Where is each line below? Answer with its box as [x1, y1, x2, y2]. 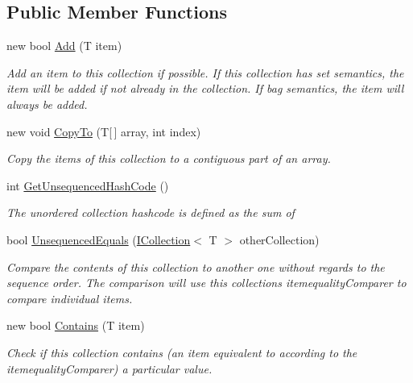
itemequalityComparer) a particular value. [6, 360, 213, 377]
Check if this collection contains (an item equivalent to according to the [6, 343, 357, 360]
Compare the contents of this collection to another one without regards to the [6, 258, 385, 275]
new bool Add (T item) [6, 37, 122, 54]
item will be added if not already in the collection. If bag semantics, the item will [6, 80, 404, 97]
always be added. [6, 95, 88, 112]
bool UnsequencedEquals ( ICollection [6, 231, 191, 248]
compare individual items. [6, 289, 133, 306]
